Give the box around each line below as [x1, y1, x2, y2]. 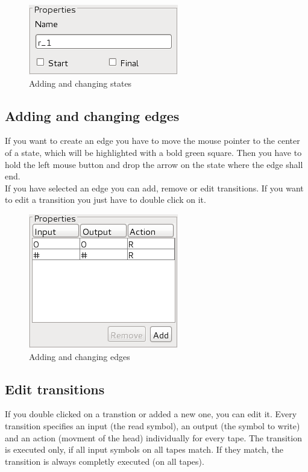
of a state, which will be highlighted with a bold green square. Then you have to [5, 146, 302, 158]
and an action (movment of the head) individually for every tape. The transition [5, 431, 302, 444]
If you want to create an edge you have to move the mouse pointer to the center [5, 134, 300, 147]
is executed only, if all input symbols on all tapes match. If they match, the [5, 443, 283, 456]
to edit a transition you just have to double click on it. [5, 193, 206, 206]
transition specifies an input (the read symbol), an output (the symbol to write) [5, 419, 300, 432]
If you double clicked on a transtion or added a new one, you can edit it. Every [5, 408, 297, 420]
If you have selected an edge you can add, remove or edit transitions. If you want [5, 181, 304, 194]
